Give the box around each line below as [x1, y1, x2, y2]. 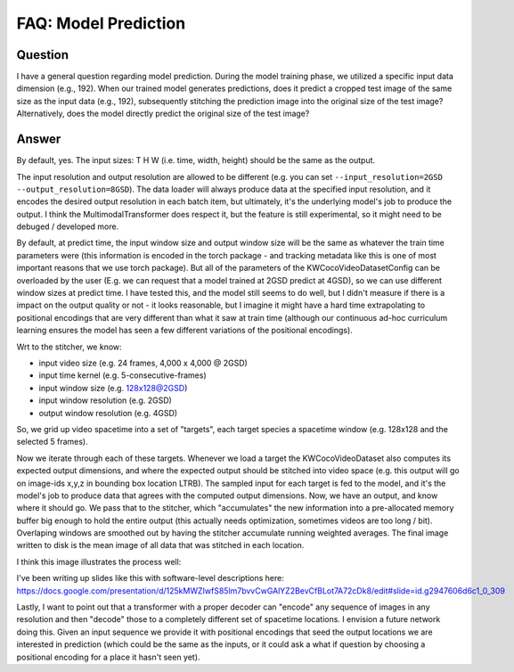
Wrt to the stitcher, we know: [16, 341, 122, 352]
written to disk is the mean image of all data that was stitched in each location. [16, 540, 305, 551]
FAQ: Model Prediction [16, 13, 186, 33]
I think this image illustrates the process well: [16, 556, 182, 567]
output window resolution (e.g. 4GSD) [38, 407, 178, 418]
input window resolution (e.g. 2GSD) [38, 395, 173, 406]
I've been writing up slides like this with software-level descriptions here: [16, 573, 284, 584]
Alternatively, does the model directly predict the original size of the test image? [16, 108, 310, 119]
